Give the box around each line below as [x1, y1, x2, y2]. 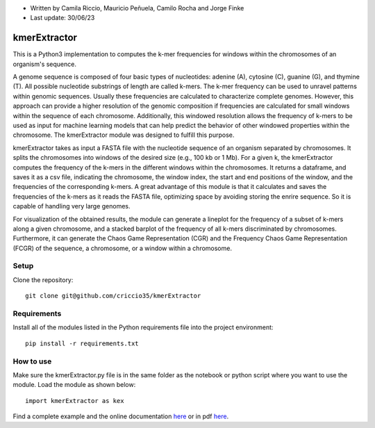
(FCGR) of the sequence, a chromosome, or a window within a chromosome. [12, 244, 233, 252]
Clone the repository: [12, 275, 74, 284]
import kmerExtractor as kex [25, 397, 124, 404]
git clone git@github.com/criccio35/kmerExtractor [25, 292, 201, 300]
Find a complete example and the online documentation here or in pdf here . [12, 412, 229, 420]
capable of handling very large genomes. [12, 202, 131, 211]
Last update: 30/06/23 [30, 14, 95, 22]
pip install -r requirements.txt [25, 339, 139, 347]
